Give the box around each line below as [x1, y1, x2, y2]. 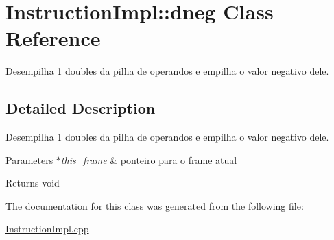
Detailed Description [5, 97, 156, 119]
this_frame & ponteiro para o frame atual [60, 152, 237, 167]
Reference [5, 24, 101, 52]
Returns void [5, 176, 60, 190]
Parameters [5, 152, 53, 167]
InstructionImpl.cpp [5, 221, 89, 236]
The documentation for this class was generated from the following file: [5, 198, 304, 213]
